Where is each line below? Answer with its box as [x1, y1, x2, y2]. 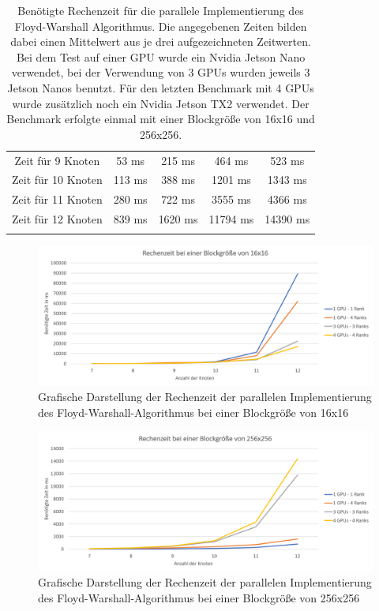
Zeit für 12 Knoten [12, 211, 103, 227]
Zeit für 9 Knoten [14, 152, 100, 168]
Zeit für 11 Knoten [12, 191, 103, 208]
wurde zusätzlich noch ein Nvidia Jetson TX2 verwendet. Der [12, 95, 310, 111]
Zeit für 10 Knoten [12, 171, 103, 188]
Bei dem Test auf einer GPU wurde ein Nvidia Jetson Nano [16, 48, 306, 65]
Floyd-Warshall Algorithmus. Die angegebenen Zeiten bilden [14, 17, 307, 34]
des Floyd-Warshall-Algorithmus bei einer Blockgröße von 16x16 [38, 403, 349, 420]
